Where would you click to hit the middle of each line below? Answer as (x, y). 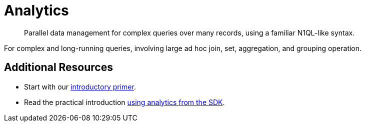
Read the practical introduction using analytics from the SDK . (124, 102)
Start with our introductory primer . (80, 86)
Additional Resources (58, 67)
